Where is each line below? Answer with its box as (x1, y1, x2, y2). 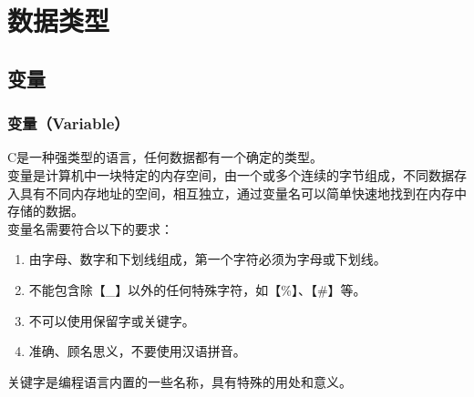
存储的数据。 (7, 201, 84, 220)
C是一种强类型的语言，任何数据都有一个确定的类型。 (7, 148, 324, 167)
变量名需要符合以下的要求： (7, 219, 173, 238)
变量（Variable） (7, 112, 129, 135)
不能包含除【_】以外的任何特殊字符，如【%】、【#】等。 (28, 280, 366, 299)
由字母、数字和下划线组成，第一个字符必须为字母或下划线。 (28, 249, 386, 269)
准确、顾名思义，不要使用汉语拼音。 (28, 341, 246, 361)
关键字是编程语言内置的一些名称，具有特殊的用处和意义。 (7, 372, 352, 391)
